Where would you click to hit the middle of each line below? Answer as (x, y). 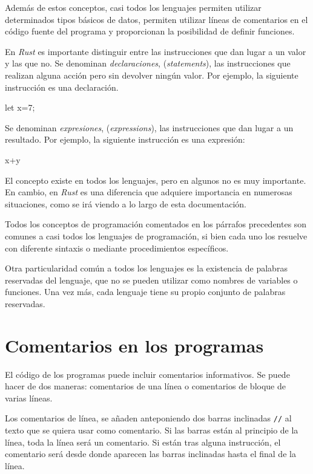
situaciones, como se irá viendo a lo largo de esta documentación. (126, 203)
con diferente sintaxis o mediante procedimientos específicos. (117, 248)
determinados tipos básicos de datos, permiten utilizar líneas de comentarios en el (156, 19)
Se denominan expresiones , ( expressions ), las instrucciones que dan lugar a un (149, 127)
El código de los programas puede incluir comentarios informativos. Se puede (147, 374)
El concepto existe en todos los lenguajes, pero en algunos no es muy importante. (156, 180)
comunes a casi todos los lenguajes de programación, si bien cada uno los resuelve (156, 235)
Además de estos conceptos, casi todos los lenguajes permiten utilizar (133, 7)
